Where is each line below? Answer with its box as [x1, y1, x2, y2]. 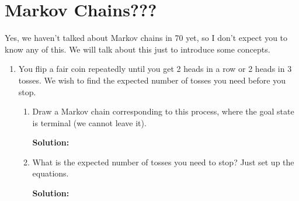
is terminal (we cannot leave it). [32, 116, 147, 129]
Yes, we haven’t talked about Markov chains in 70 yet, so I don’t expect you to [5, 32, 288, 44]
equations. [32, 167, 69, 179]
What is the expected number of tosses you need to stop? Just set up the [32, 155, 294, 168]
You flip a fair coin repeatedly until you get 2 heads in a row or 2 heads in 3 [18, 63, 292, 75]
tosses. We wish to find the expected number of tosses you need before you [18, 74, 286, 86]
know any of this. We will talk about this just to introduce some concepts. [5, 43, 270, 55]
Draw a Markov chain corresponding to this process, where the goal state [32, 105, 294, 117]
